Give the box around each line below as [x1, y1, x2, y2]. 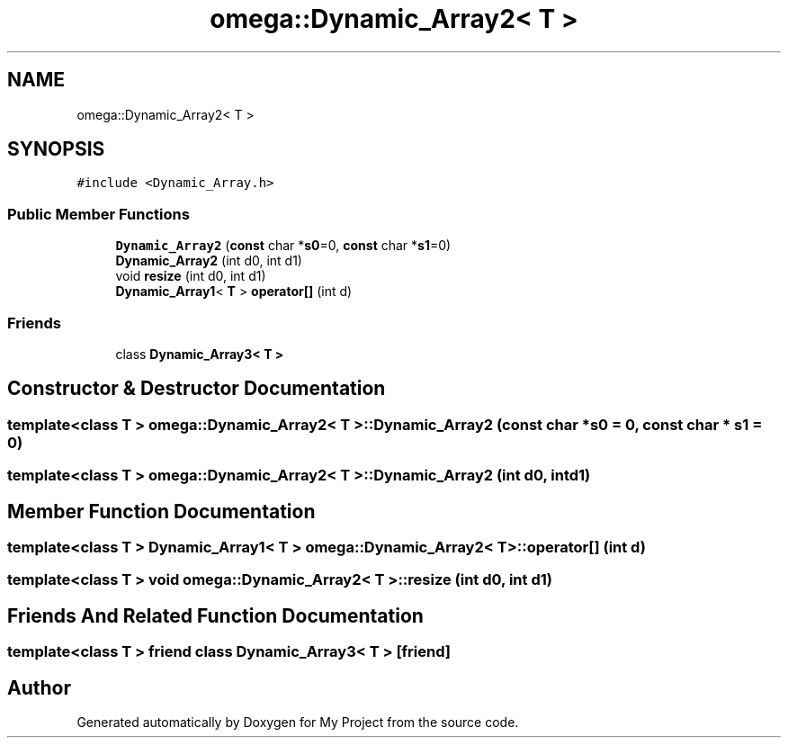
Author [7, 676, 71, 699]
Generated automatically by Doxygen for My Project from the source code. [76, 714, 519, 731]
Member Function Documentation [7, 499, 316, 523]
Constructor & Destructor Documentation [7, 377, 386, 400]
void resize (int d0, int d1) [115, 268, 266, 284]
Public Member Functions [7, 204, 190, 223]
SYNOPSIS [7, 138, 105, 161]
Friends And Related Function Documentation [7, 604, 424, 627]
